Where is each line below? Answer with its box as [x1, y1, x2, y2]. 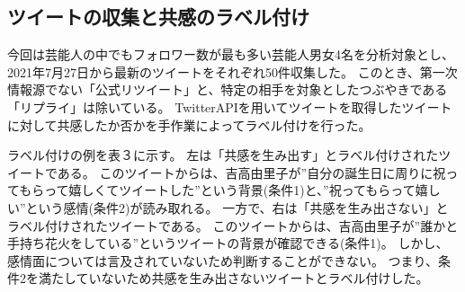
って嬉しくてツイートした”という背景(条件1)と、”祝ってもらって [44, 181, 416, 199]
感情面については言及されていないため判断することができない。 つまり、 [7, 251, 438, 270]
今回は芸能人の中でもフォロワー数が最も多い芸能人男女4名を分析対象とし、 [7, 45, 454, 64]
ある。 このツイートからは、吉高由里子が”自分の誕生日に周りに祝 [57, 163, 446, 181]
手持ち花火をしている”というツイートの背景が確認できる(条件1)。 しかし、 [7, 234, 449, 252]
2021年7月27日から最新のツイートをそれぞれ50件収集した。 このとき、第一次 [7, 62, 458, 81]
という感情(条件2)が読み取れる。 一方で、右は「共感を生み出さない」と [25, 198, 449, 217]
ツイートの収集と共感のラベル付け [7, 3, 309, 31]
